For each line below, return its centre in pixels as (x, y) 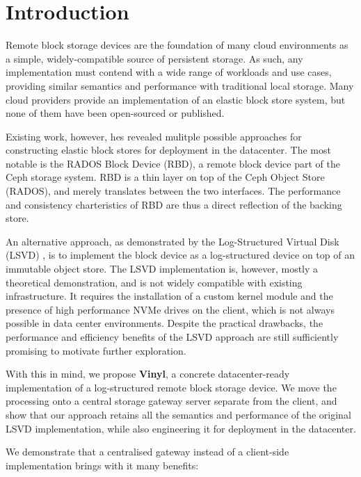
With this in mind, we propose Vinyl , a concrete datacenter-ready (148, 374)
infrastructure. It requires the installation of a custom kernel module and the (169, 296)
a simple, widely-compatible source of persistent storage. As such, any (154, 58)
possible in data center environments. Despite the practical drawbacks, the (165, 323)
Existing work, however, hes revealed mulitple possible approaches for (154, 136)
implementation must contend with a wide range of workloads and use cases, (169, 72)
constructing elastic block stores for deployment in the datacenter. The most (168, 150)
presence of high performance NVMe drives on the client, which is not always (170, 309)
